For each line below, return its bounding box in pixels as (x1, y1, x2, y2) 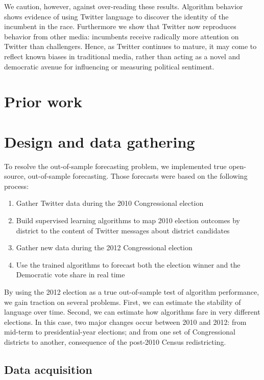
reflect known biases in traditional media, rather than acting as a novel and (4, 51, 241, 61)
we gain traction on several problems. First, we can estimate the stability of (4, 296, 241, 307)
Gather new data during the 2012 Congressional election (16, 242, 193, 253)
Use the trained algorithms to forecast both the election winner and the (16, 259, 241, 270)
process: (4, 180, 29, 191)
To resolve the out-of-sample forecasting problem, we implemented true (4, 160, 227, 171)
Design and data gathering (4, 131, 195, 152)
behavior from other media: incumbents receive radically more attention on (4, 31, 239, 41)
